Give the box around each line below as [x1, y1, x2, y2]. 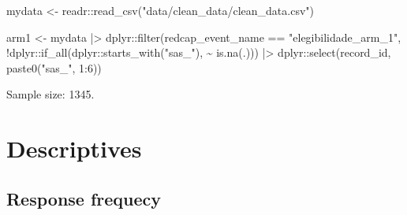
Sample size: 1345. [6, 86, 95, 102]
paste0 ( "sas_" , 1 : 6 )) [6, 59, 102, 76]
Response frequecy [6, 186, 162, 210]
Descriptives [6, 132, 142, 165]
